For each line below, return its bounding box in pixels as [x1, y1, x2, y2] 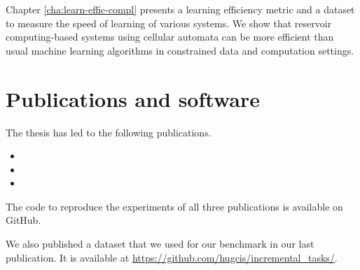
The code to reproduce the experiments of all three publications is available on [6, 199, 343, 213]
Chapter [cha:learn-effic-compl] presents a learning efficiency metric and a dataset [6, 2, 355, 16]
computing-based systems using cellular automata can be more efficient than [6, 29, 334, 44]
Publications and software [6, 84, 260, 113]
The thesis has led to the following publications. [6, 125, 212, 139]
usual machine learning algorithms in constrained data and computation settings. [6, 43, 354, 57]
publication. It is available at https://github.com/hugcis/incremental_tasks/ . [6, 250, 338, 264]
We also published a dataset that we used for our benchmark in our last [6, 236, 314, 251]
